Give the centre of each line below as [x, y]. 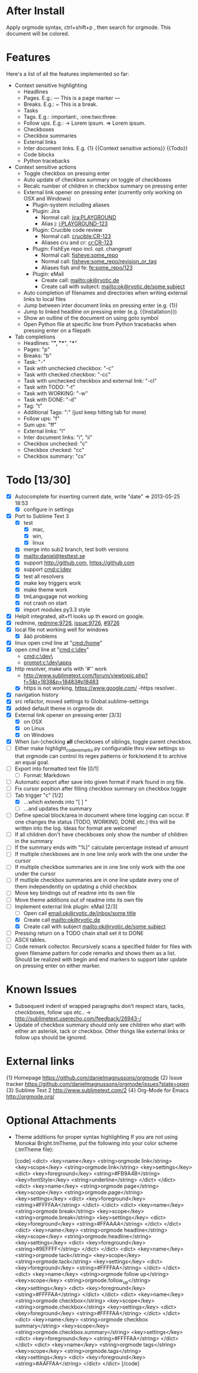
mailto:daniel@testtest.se [54, 556]
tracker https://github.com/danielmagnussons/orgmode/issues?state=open [98, 1084]
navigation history [37, 695]
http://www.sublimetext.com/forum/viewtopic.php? [86, 676]
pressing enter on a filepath [57, 330]
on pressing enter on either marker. [58, 966]
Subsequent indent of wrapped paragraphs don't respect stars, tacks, [100, 1006]
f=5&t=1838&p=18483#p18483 [61, 682]
